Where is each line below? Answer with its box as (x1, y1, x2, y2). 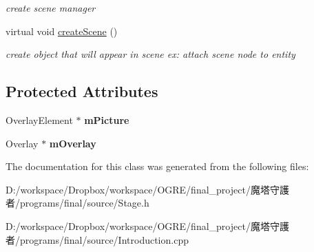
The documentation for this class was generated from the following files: (6, 159, 309, 174)
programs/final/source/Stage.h (19, 196, 149, 210)
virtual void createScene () (6, 23, 118, 38)
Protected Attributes (6, 81, 158, 102)
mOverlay (49, 136, 96, 150)
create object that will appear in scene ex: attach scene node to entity (6, 47, 295, 61)
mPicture (84, 112, 129, 127)
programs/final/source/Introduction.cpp (19, 232, 189, 246)
